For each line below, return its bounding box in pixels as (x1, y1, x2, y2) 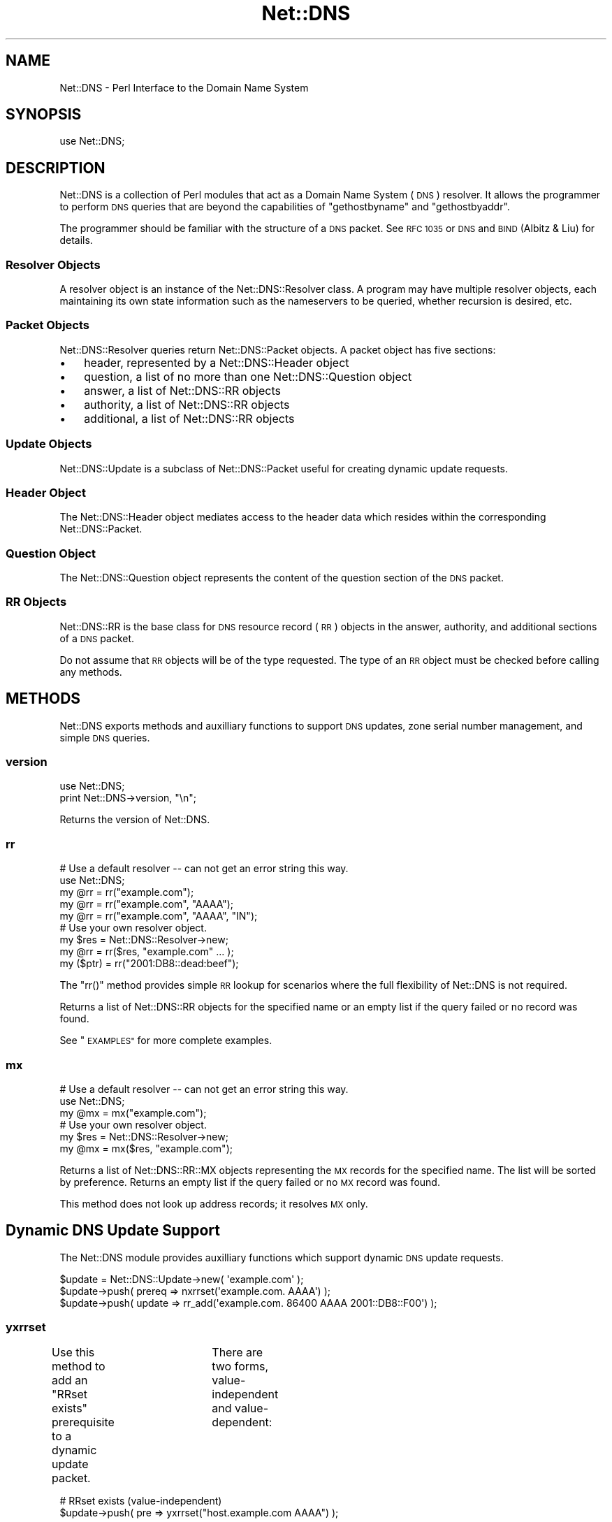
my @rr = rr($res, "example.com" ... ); (59, 945, 234, 958)
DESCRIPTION (6, 159, 105, 177)
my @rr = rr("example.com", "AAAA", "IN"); (59, 910, 258, 922)
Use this (52, 1345, 95, 1360)
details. (59, 234, 93, 247)
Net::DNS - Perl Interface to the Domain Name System (59, 81, 309, 94)
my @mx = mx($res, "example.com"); (59, 1142, 233, 1154)
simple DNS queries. (59, 731, 150, 744)
